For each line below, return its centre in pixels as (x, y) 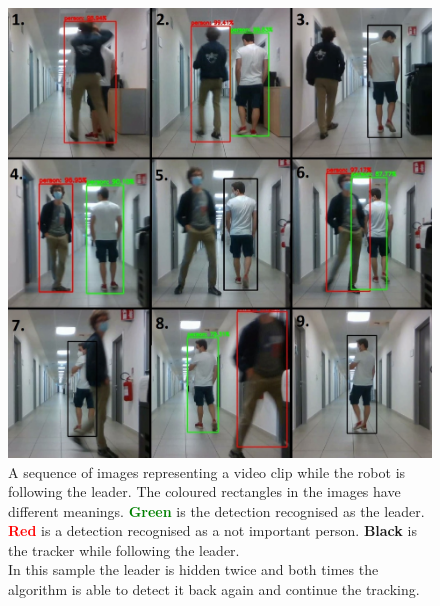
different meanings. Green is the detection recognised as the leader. (216, 510)
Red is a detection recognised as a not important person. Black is (212, 530)
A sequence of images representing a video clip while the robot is (207, 471)
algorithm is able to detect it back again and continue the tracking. (214, 589)
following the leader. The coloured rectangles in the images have (204, 491)
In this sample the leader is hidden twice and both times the (193, 569)
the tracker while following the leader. (124, 549)
